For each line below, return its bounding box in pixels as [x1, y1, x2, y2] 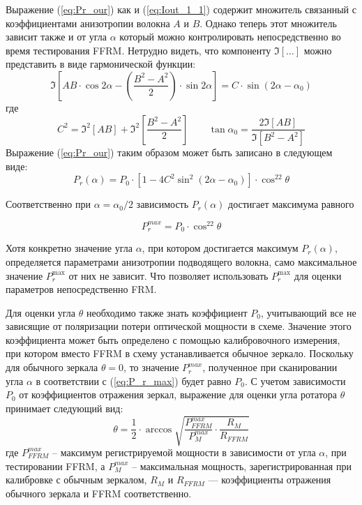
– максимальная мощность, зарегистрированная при [131, 458, 352, 473]
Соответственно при [6, 197, 91, 211]
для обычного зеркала [6, 360, 98, 375]
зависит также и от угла [6, 29, 107, 44]
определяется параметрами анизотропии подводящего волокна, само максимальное [6, 254, 357, 269]
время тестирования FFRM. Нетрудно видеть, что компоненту [6, 43, 271, 57]
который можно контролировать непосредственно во [119, 29, 341, 44]
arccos [145, 424, 172, 435]
